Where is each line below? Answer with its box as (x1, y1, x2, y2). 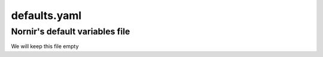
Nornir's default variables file (11, 26, 130, 37)
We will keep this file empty (11, 43, 79, 50)
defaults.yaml (11, 9, 82, 22)
